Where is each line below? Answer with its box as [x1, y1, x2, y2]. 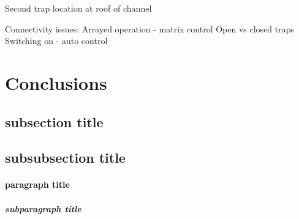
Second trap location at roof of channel [5, 2, 152, 14]
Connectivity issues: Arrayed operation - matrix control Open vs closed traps [5, 22, 295, 35]
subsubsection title [5, 148, 126, 167]
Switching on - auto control [5, 34, 108, 47]
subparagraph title [5, 202, 81, 215]
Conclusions [5, 70, 107, 95]
